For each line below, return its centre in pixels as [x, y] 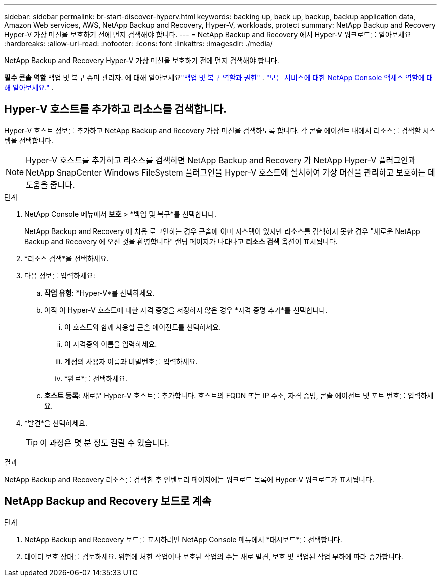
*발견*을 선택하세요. [56, 423]
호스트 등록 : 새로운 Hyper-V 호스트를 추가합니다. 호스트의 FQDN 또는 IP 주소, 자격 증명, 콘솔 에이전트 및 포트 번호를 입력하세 [239, 395]
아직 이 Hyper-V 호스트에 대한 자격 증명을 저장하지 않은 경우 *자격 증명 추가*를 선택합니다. [186, 310]
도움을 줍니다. [50, 184]
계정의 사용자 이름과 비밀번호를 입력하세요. [131, 361]
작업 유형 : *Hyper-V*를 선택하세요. [99, 293]
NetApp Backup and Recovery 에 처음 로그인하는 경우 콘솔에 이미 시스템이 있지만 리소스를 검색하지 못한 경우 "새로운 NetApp [222, 231]
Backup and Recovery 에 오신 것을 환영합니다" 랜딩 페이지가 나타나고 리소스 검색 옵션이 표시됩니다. [181, 241]
